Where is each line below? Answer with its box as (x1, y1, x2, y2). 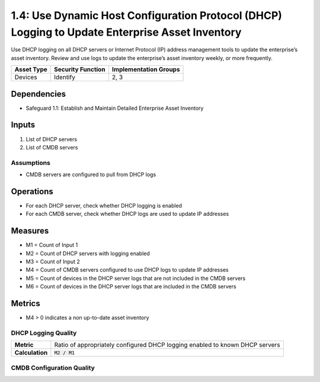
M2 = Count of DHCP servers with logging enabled (25, 250, 151, 257)
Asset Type (14, 65, 47, 74)
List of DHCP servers (25, 135, 77, 142)
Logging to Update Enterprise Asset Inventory (11, 26, 242, 39)
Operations (11, 186, 53, 196)
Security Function (54, 65, 106, 74)
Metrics (11, 298, 41, 308)
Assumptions (11, 158, 50, 167)
